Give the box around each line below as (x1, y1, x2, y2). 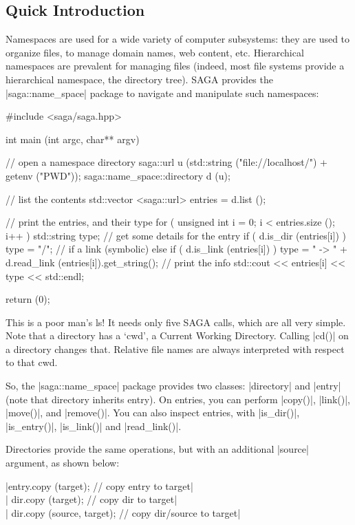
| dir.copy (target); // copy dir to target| (6, 492, 177, 506)
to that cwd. (6, 355, 58, 369)
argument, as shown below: (6, 456, 120, 470)
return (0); (6, 292, 50, 306)
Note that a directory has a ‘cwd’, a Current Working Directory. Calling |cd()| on (6, 328, 349, 343)
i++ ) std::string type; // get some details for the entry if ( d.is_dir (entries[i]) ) (6, 228, 346, 242)
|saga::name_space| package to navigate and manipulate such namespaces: (6, 85, 319, 100)
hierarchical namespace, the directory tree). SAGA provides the (6, 72, 273, 86)
